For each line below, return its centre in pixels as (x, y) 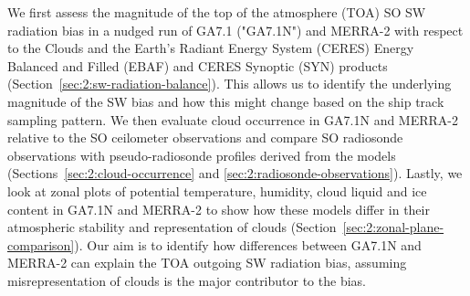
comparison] (41, 244)
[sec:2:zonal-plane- (393, 227)
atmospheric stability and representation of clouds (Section (172, 227)
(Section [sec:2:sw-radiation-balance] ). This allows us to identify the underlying (230, 84)
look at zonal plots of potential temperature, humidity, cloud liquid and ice (217, 190)
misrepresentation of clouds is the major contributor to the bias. (187, 280)
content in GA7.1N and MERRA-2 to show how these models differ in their (219, 209)
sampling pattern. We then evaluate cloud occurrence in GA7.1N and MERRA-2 (233, 119)
